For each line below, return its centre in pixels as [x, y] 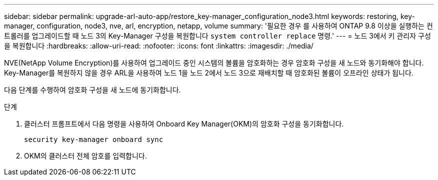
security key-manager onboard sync [94, 139]
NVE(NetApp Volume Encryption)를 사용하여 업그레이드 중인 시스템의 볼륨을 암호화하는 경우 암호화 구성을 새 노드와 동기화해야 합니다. [214, 63]
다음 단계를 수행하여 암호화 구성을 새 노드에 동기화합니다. [92, 90]
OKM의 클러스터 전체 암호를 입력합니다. [85, 156]
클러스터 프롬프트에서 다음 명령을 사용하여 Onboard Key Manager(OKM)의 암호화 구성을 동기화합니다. [184, 124]
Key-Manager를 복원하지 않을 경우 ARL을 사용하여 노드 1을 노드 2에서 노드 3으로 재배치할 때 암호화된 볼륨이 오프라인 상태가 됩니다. [209, 73]
